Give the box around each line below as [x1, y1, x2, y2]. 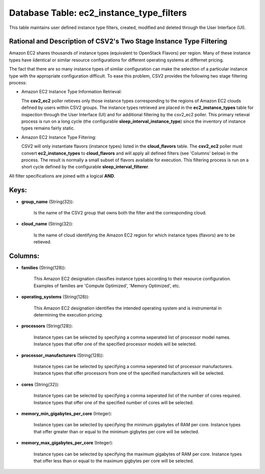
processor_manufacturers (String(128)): [21, 352, 104, 358]
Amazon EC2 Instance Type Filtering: [21, 134, 97, 140]
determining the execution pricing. [33, 312, 103, 318]
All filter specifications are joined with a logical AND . [9, 173, 115, 179]
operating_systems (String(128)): [21, 294, 90, 300]
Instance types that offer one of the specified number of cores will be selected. [33, 399, 194, 405]
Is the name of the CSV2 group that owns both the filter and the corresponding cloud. [33, 210, 207, 215]
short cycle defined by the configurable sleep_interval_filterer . [21, 164, 150, 170]
